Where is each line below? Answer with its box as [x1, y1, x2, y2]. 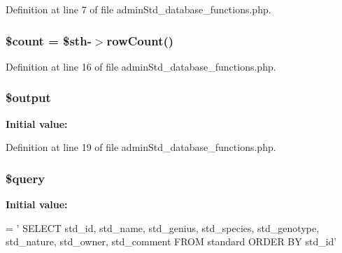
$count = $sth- [6, 31, 92, 49]
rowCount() [106, 31, 174, 49]
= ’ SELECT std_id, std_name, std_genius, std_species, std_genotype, [6, 220, 320, 235]
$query [6, 169, 45, 187]
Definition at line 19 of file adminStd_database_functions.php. [6, 140, 276, 154]
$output [6, 89, 51, 106]
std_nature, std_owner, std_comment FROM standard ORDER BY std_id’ [6, 234, 337, 249]
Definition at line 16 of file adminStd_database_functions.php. [6, 59, 276, 73]
